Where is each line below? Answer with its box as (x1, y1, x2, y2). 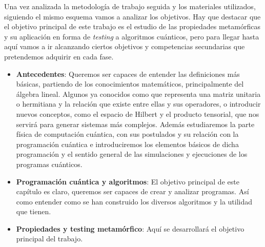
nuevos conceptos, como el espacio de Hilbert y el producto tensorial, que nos (16, 108, 259, 119)
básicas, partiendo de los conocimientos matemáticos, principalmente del (16, 78, 244, 89)
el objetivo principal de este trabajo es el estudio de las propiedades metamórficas (4, 21, 260, 32)
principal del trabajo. (16, 233, 83, 244)
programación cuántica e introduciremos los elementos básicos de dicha (16, 138, 239, 149)
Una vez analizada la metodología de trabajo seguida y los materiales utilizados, (4, 1, 256, 11)
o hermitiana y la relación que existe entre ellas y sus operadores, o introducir (16, 98, 261, 109)
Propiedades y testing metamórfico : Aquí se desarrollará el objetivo (16, 223, 244, 234)
